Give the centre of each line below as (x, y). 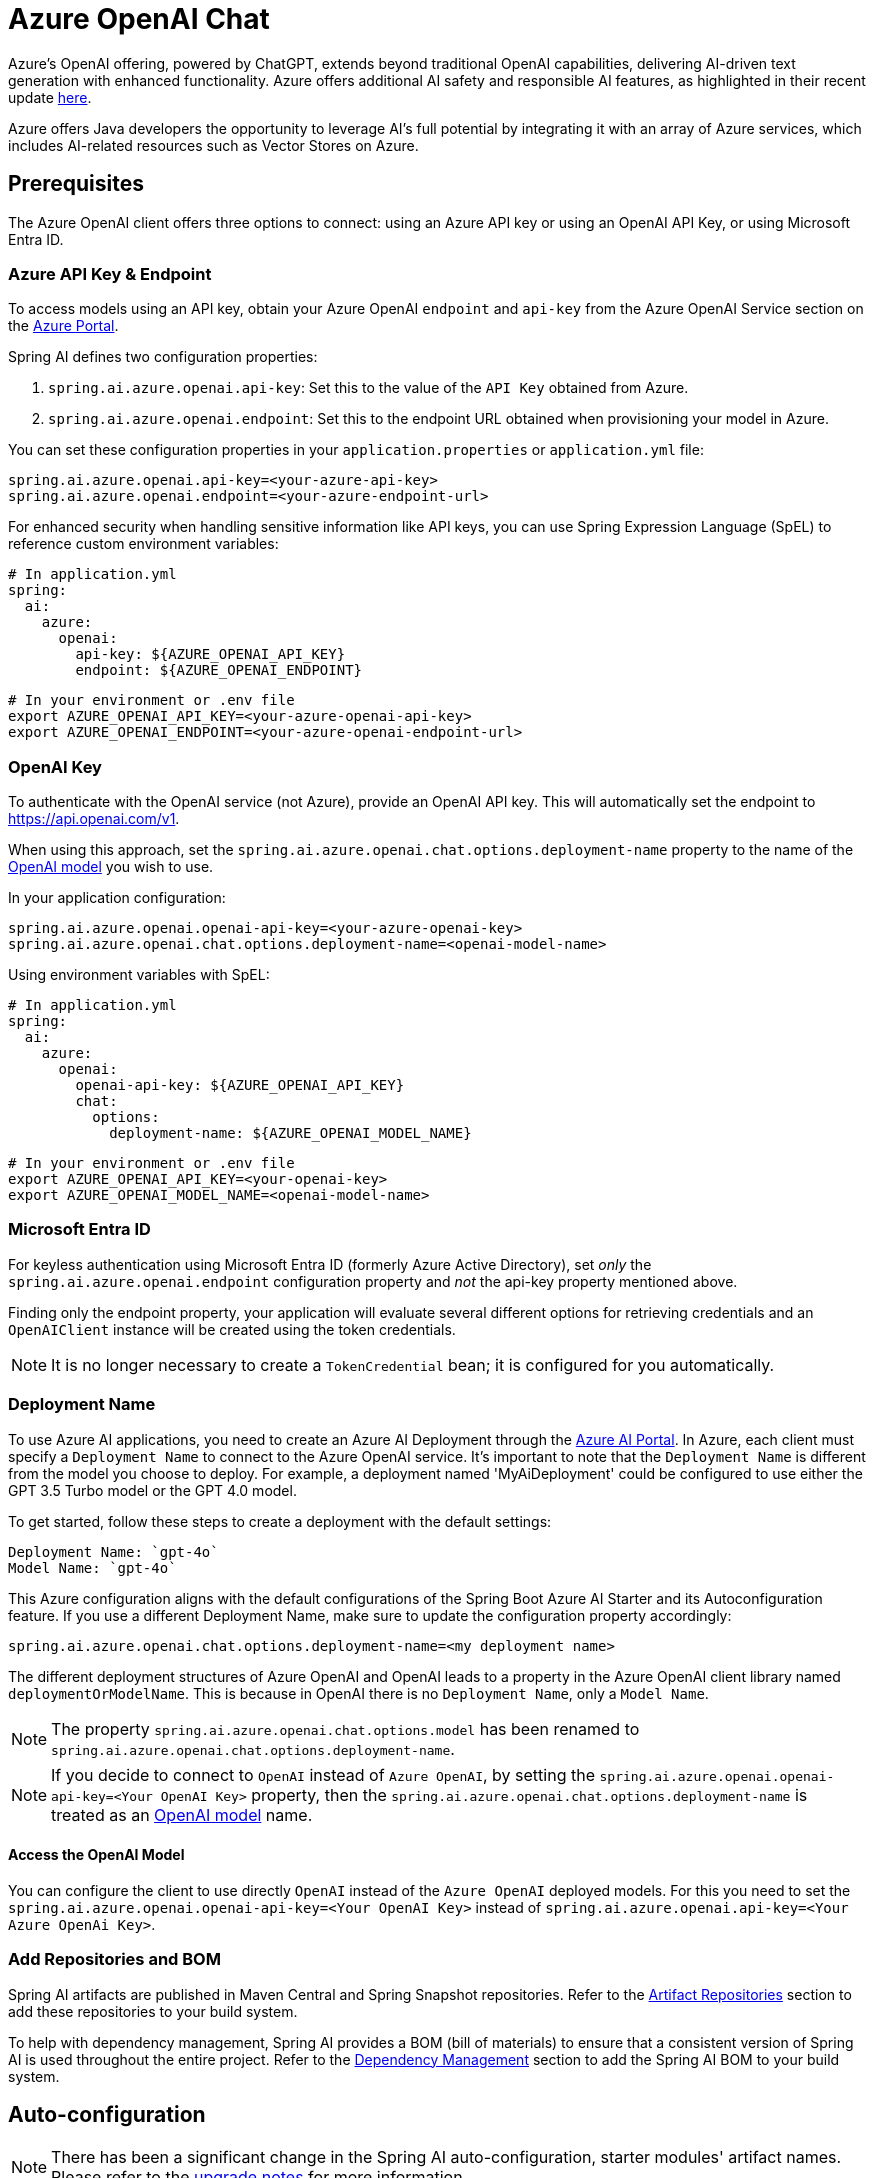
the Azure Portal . (63, 326)
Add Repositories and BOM (114, 1959)
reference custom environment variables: (143, 544)
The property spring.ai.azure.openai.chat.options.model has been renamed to (345, 1728)
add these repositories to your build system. (153, 2011)
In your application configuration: (117, 898)
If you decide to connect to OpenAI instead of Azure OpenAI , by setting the (323, 1774)
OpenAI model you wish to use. (111, 867)
